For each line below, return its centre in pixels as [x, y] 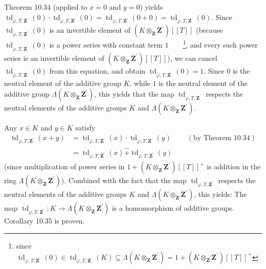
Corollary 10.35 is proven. [45, 221]
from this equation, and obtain [97, 70]
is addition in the [234, 166]
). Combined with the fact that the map [124, 180]
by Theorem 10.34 [221, 138]
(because [209, 30]
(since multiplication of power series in [64, 166]
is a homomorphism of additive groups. [173, 208]
